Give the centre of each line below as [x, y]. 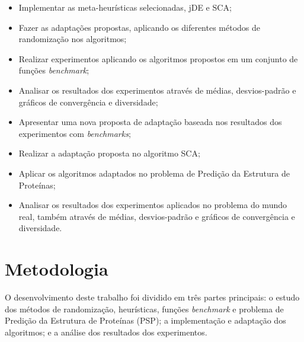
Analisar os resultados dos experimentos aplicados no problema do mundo [153, 205]
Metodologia [57, 269]
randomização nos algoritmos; [73, 39]
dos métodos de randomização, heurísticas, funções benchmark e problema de [144, 309]
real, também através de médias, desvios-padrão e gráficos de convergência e [157, 216]
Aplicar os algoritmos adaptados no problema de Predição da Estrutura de [154, 173]
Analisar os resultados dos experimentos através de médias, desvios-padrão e [157, 90]
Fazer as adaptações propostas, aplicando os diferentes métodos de [140, 27]
